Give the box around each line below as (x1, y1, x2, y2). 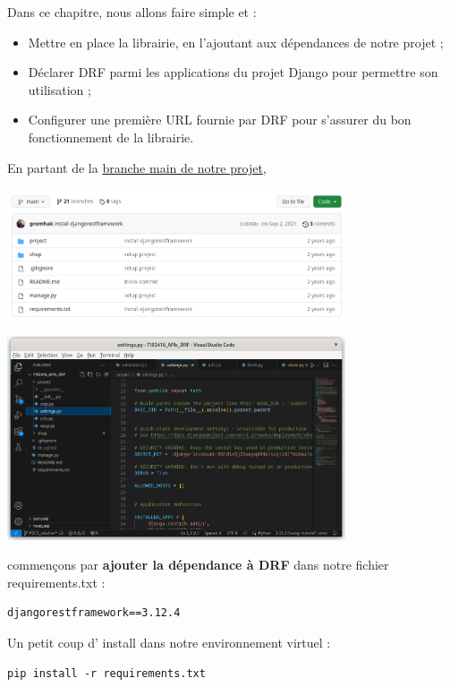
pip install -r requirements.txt (7, 666, 206, 680)
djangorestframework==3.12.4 (7, 606, 181, 620)
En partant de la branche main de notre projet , (7, 158, 267, 176)
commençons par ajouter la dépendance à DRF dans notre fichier (7, 555, 389, 574)
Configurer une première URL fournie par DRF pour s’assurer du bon (28, 110, 412, 129)
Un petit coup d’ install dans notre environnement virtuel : (7, 632, 331, 651)
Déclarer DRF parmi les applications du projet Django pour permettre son (28, 63, 438, 82)
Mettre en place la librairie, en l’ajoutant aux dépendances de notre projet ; (28, 32, 444, 51)
